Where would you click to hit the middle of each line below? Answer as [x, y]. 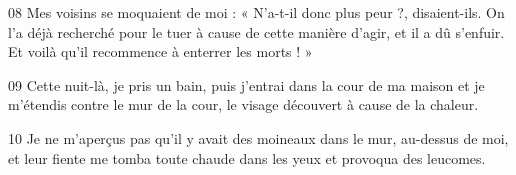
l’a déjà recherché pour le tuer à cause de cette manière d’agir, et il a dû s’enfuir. [256, 31]
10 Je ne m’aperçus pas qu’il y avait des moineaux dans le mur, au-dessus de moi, [258, 137]
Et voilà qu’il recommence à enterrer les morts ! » [160, 51]
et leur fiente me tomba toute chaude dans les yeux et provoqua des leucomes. [247, 157]
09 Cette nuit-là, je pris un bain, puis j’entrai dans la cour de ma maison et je [246, 84]
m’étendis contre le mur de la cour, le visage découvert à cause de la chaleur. [243, 104]
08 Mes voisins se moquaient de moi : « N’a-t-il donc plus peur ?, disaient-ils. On [256, 12]
